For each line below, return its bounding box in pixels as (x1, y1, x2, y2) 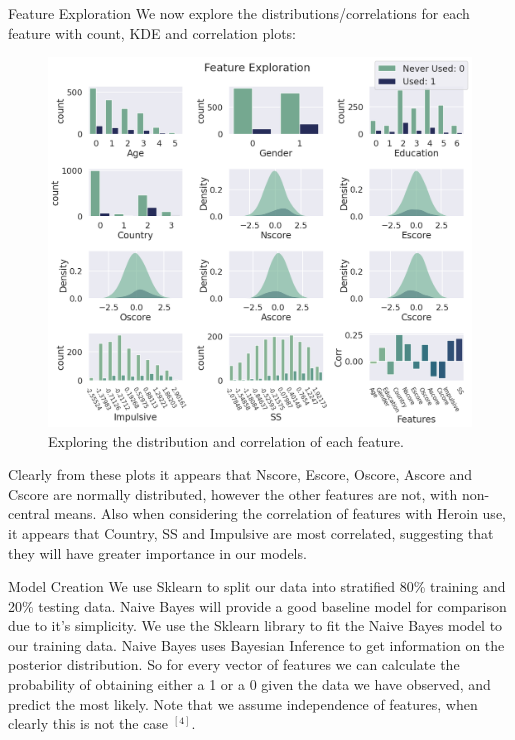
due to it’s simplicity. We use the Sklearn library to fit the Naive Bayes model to (8, 615, 503, 636)
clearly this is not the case (8, 713, 169, 734)
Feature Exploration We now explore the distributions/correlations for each (8, 3, 470, 23)
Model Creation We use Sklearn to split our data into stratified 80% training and (8, 576, 506, 597)
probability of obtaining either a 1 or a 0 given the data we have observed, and (8, 674, 491, 695)
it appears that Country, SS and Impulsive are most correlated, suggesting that (8, 522, 494, 543)
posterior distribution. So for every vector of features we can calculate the (8, 654, 460, 675)
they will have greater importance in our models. (8, 542, 307, 563)
